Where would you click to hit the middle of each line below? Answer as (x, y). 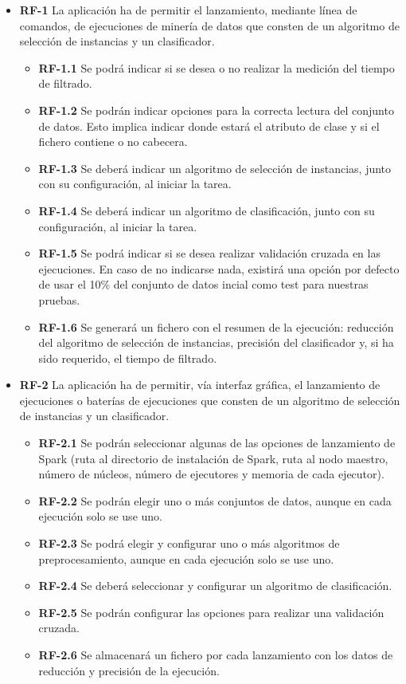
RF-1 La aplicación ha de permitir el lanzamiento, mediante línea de (188, 10)
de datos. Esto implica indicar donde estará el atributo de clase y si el (209, 126)
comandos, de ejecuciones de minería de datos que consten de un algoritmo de (209, 25)
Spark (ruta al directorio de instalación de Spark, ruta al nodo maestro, (213, 458)
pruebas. (59, 299)
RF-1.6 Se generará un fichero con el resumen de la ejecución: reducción (216, 326)
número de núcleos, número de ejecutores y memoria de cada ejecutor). (211, 474)
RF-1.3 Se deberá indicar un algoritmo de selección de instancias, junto (215, 168)
